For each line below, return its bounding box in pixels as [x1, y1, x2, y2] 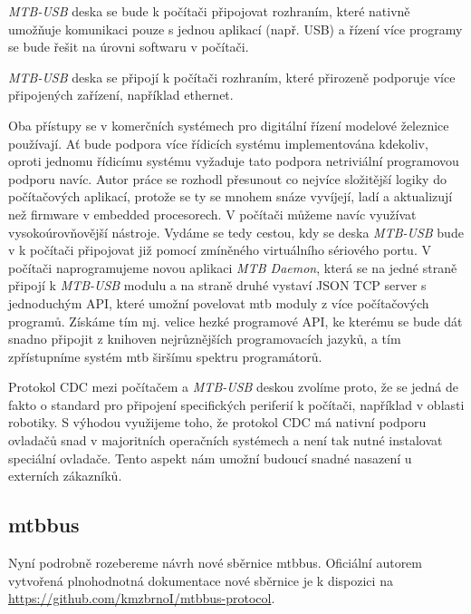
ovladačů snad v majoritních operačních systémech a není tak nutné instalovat [8, 431, 443, 450]
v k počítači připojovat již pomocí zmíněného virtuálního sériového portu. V [8, 240, 431, 259]
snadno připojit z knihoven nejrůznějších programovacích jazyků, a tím [8, 329, 401, 348]
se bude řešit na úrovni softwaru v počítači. [8, 37, 249, 56]
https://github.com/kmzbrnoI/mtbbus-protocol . [8, 589, 275, 608]
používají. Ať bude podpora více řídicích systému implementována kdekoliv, [8, 133, 428, 152]
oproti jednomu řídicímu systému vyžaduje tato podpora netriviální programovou [8, 151, 459, 171]
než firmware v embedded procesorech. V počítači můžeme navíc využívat [8, 204, 417, 223]
